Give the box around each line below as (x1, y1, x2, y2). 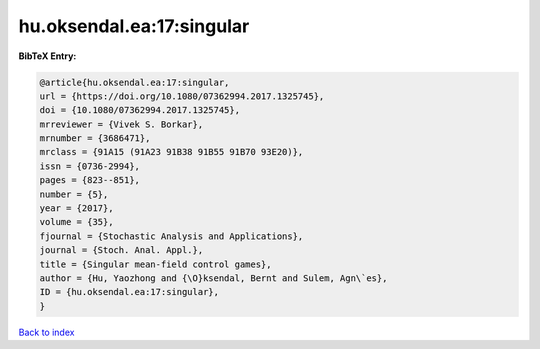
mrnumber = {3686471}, (39, 133, 151, 144)
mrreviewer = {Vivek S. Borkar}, (39, 118, 204, 130)
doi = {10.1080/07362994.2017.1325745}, (39, 105, 240, 116)
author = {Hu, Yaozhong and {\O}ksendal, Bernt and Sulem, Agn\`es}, (39, 273, 388, 284)
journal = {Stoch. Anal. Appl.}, (39, 245, 204, 256)
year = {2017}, (39, 203, 114, 214)
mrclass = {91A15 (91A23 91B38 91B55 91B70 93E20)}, (39, 146, 304, 158)
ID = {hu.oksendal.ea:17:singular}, (39, 286, 220, 298)
